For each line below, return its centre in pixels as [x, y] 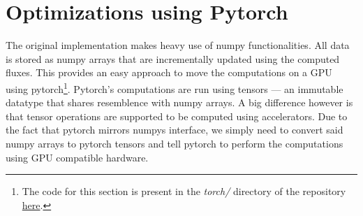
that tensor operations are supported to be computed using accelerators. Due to [177, 116]
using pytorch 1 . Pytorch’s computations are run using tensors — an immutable [175, 87]
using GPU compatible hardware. [77, 157]
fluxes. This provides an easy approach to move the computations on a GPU [169, 72]
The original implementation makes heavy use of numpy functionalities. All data [178, 45]
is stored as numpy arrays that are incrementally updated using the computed [173, 58]
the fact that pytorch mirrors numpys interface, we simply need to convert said [175, 130]
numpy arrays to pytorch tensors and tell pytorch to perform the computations [175, 143]
